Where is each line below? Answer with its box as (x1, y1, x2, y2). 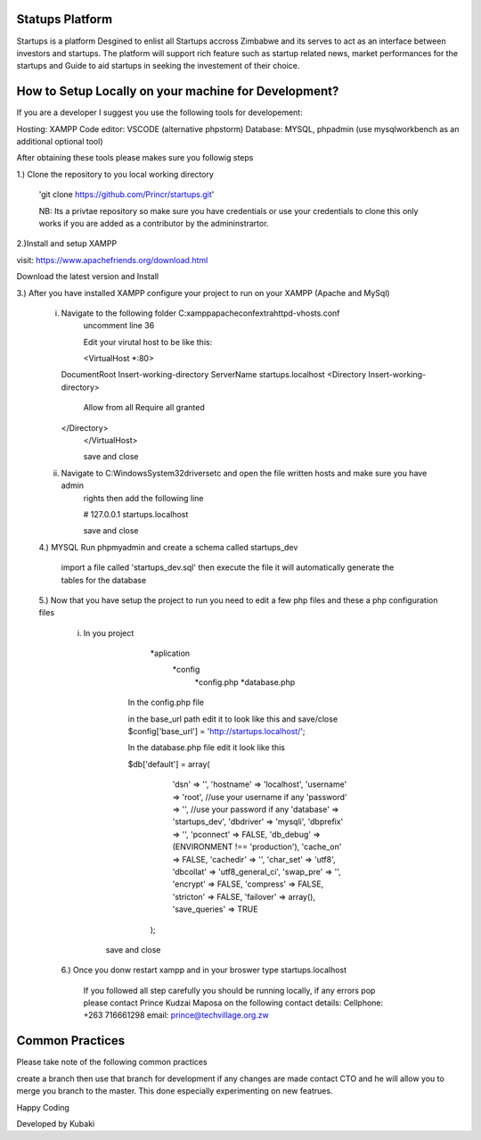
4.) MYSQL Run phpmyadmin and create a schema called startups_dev (38, 541, 298, 552)
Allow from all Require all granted (83, 402, 205, 413)
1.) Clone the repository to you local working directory (16, 169, 214, 179)
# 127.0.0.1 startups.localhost (83, 508, 189, 519)
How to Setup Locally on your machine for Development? (16, 84, 339, 99)
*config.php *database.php (194, 676, 296, 687)
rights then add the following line (83, 492, 204, 503)
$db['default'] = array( (127, 758, 210, 769)
